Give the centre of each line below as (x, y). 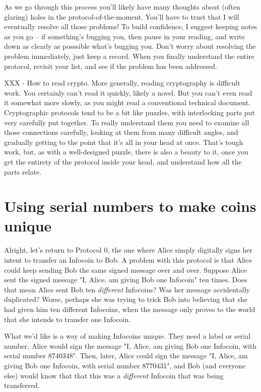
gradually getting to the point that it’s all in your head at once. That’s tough (124, 142)
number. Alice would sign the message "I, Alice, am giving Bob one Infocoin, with (130, 345)
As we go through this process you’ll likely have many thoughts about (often (122, 7)
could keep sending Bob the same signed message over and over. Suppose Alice (125, 269)
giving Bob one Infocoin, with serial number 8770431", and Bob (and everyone (125, 365)
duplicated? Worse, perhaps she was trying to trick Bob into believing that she (126, 299)
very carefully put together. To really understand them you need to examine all (127, 122)
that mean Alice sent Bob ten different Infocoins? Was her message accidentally (127, 289)
